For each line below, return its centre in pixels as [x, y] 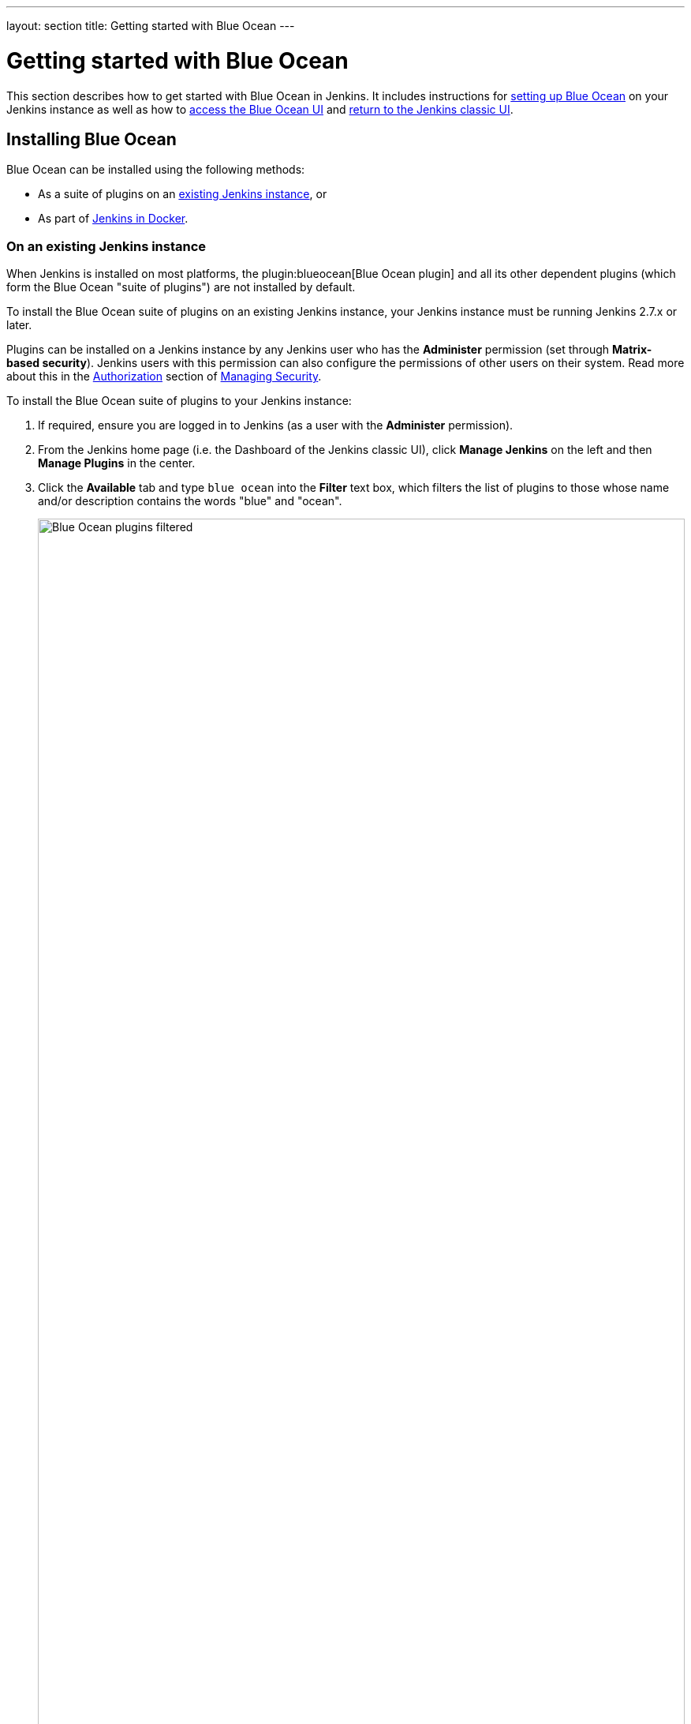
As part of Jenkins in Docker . [113, 219]
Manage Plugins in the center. [117, 463]
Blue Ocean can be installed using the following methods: [156, 170]
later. [19, 325]
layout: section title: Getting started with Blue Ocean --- [151, 26]
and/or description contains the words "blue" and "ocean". [190, 501]
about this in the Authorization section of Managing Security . [164, 377]
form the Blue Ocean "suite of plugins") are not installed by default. [181, 287]
